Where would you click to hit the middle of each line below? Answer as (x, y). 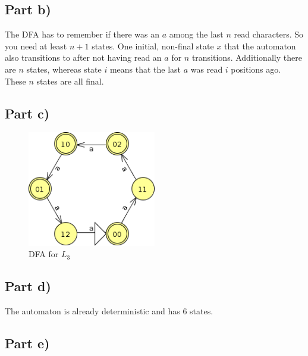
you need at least (36, 46)
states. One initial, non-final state (153, 46)
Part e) (27, 343)
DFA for (44, 254)
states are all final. (70, 81)
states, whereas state (64, 69)
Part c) (27, 113)
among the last (196, 34)
